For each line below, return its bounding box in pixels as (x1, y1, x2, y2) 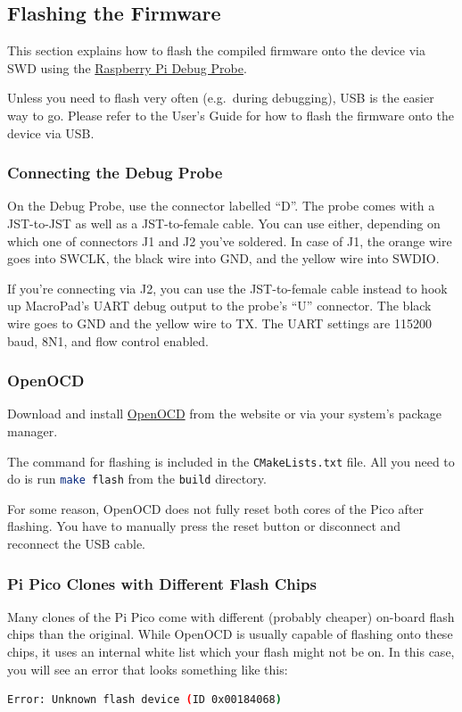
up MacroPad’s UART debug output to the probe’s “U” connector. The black (7, 296, 432, 315)
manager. (7, 421, 58, 440)
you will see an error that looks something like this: (7, 659, 288, 678)
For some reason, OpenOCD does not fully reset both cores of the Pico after (7, 499, 425, 517)
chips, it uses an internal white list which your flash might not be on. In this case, (7, 642, 455, 661)
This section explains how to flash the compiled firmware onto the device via (7, 41, 425, 60)
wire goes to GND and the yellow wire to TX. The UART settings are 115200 (7, 313, 432, 332)
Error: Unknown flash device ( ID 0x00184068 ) (7, 693, 282, 707)
